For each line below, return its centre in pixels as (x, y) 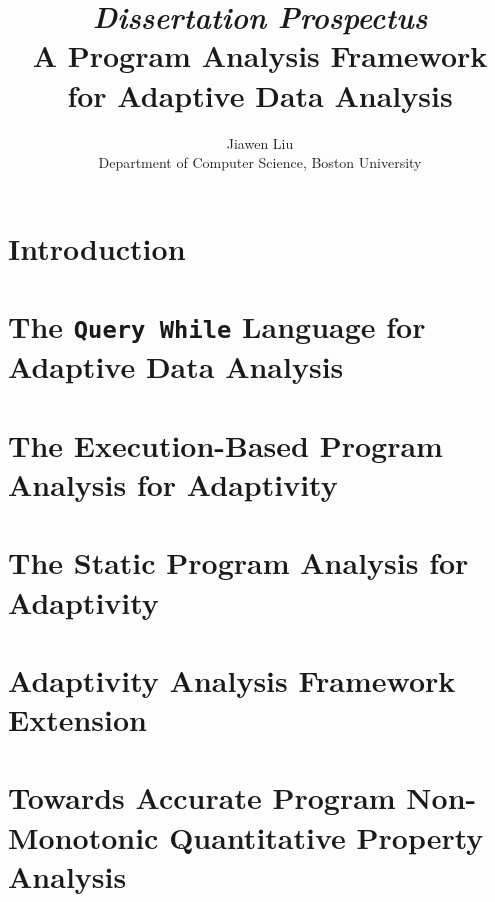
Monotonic (83, 836)
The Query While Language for (217, 326)
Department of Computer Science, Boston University (260, 162)
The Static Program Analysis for (238, 562)
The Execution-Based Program (225, 444)
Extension (77, 719)
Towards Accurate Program (202, 797)
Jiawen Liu (260, 142)
